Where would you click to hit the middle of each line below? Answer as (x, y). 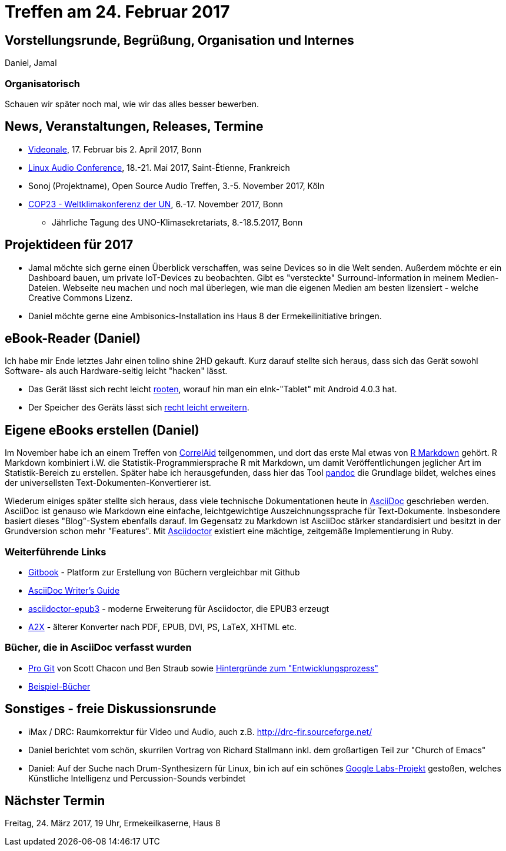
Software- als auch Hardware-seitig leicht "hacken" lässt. (116, 371)
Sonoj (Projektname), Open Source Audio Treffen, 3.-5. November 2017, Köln (177, 186)
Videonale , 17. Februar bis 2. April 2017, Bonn (115, 149)
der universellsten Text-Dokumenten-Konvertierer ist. (108, 483)
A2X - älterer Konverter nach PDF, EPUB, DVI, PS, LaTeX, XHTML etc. (162, 627)
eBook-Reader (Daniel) (73, 339)
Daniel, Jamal (31, 63)
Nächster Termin (55, 801)
